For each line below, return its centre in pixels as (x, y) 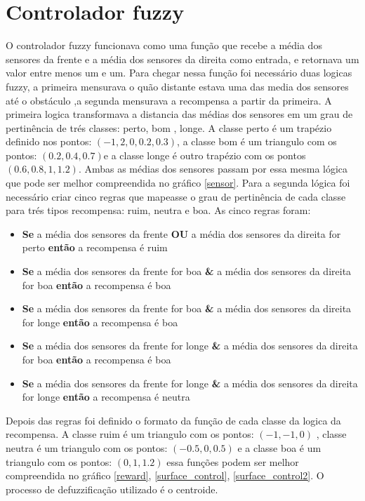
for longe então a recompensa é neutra (106, 397)
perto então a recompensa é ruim (95, 247)
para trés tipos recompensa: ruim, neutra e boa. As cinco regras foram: (158, 210)
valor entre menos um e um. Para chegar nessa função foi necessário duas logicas (179, 73)
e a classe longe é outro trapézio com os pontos (205, 155)
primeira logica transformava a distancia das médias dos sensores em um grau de (179, 114)
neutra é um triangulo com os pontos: (87, 447)
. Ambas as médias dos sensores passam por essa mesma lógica (213, 169)
